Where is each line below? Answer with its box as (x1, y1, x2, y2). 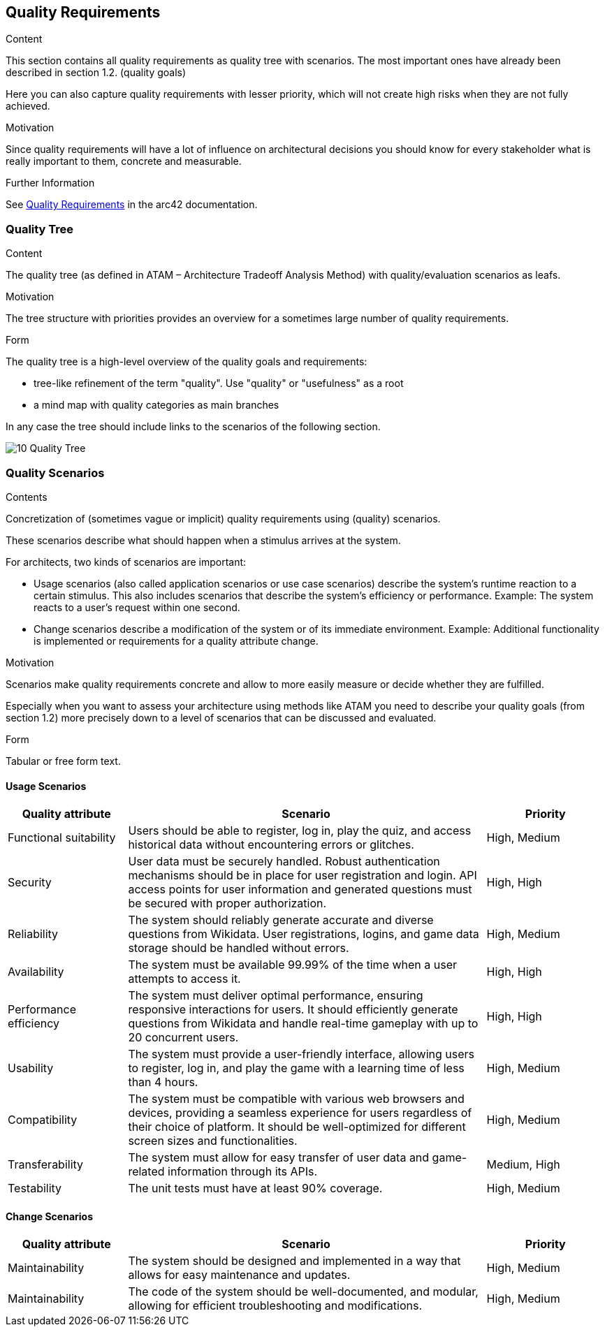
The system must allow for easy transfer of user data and (128, 1150, 430, 1165)
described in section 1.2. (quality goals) (6, 66, 187, 79)
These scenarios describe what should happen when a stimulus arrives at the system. (6, 534, 401, 546)
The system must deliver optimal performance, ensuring (128, 988, 423, 1003)
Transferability (8, 1157, 84, 1172)
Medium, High (486, 1157, 560, 1172)
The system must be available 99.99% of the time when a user (128, 958, 458, 972)
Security (8, 875, 52, 890)
